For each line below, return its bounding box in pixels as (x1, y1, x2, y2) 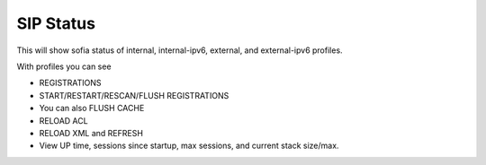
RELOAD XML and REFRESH (39, 127, 144, 138)
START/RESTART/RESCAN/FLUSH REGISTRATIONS (39, 90, 229, 100)
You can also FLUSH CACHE (39, 103, 145, 114)
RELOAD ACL (39, 115, 89, 126)
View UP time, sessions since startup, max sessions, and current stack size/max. (39, 140, 339, 152)
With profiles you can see (16, 61, 112, 72)
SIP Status (16, 13, 96, 33)
